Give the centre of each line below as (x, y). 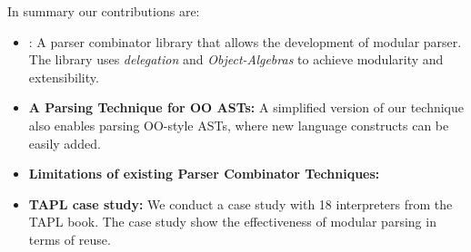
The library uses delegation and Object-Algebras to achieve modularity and (236, 59)
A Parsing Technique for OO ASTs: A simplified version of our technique (246, 107)
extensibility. (64, 77)
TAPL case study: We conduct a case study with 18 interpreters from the (241, 204)
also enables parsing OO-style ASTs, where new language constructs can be (239, 125)
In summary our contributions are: (104, 11)
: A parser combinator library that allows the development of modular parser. (245, 41)
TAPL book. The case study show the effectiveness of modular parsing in (232, 222)
